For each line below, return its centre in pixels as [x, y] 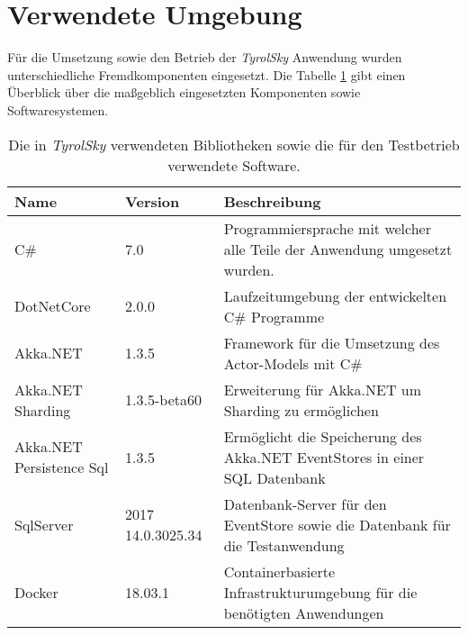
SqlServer [44, 524]
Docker [36, 592]
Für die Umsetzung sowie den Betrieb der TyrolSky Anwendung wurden [205, 57]
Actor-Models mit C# [293, 363]
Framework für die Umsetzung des [332, 342]
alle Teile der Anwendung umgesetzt [338, 249]
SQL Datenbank [274, 477]
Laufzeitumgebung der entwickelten [335, 295]
